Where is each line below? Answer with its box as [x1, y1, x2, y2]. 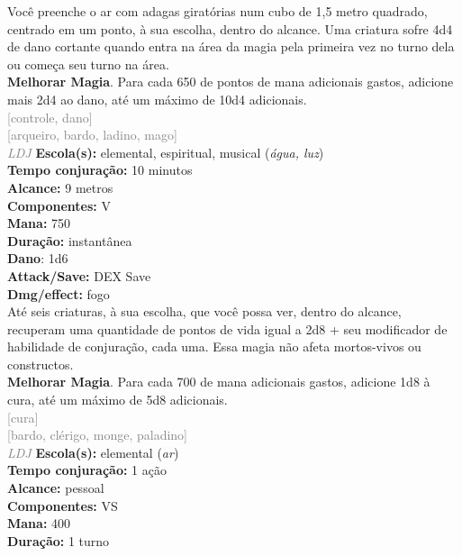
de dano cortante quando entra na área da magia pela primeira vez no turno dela [7, 37, 455, 56]
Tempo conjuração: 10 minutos [7, 160, 193, 179]
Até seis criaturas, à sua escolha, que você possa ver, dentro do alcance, [7, 302, 402, 321]
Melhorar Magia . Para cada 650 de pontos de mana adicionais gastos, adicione [7, 72, 454, 91]
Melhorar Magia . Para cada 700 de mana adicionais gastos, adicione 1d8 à [7, 372, 430, 391]
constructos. [7, 354, 74, 373]
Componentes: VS [7, 496, 118, 515]
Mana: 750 [7, 214, 71, 232]
